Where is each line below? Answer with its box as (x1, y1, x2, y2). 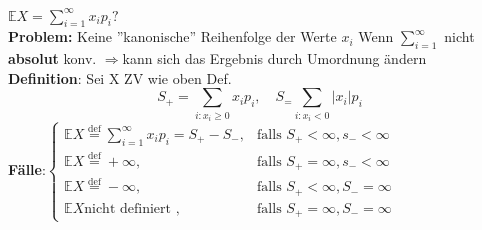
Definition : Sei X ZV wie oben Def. (8, 67, 232, 88)
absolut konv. (8, 48, 97, 69)
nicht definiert (84, 201, 171, 216)
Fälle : (8, 158, 46, 179)
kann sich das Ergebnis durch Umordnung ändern (122, 48, 427, 69)
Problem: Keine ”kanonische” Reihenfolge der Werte (8, 26, 337, 47)
